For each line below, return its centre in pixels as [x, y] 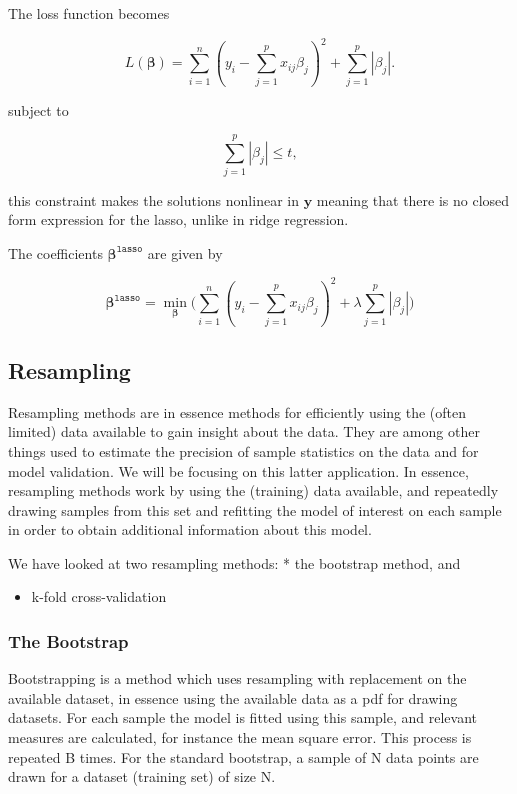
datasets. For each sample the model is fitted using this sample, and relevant [242, 717]
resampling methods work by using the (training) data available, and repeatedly [253, 490]
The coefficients [55, 252]
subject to [38, 109]
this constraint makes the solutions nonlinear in [153, 199]
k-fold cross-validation [99, 596]
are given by [185, 252]
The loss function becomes [89, 13]
